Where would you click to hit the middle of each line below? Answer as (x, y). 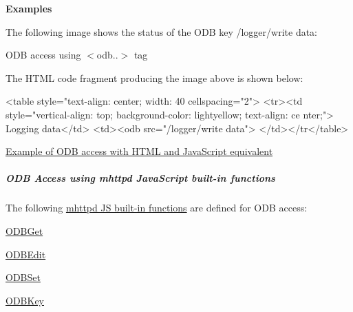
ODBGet (24, 230)
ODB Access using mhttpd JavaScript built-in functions (140, 178)
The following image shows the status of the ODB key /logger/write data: (162, 31)
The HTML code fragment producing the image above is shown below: (154, 77)
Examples (29, 8)
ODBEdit (26, 254)
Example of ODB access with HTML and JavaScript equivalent (139, 151)
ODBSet (23, 277)
